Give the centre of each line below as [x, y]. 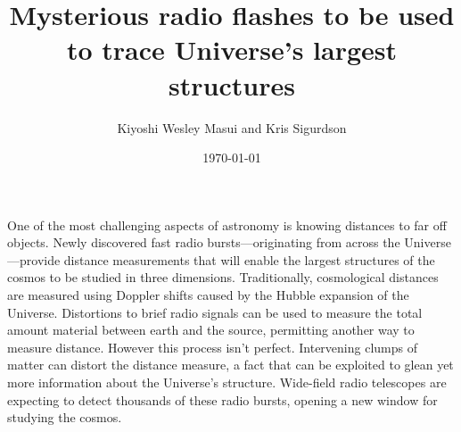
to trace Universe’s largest [232, 50]
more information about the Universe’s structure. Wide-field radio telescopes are [227, 382]
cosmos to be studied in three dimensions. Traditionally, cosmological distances [223, 277]
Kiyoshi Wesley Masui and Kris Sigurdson [232, 127]
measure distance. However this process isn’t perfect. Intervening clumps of [212, 347]
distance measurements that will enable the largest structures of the [249, 259]
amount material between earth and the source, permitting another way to [211, 330]
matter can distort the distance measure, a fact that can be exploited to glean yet [230, 365]
